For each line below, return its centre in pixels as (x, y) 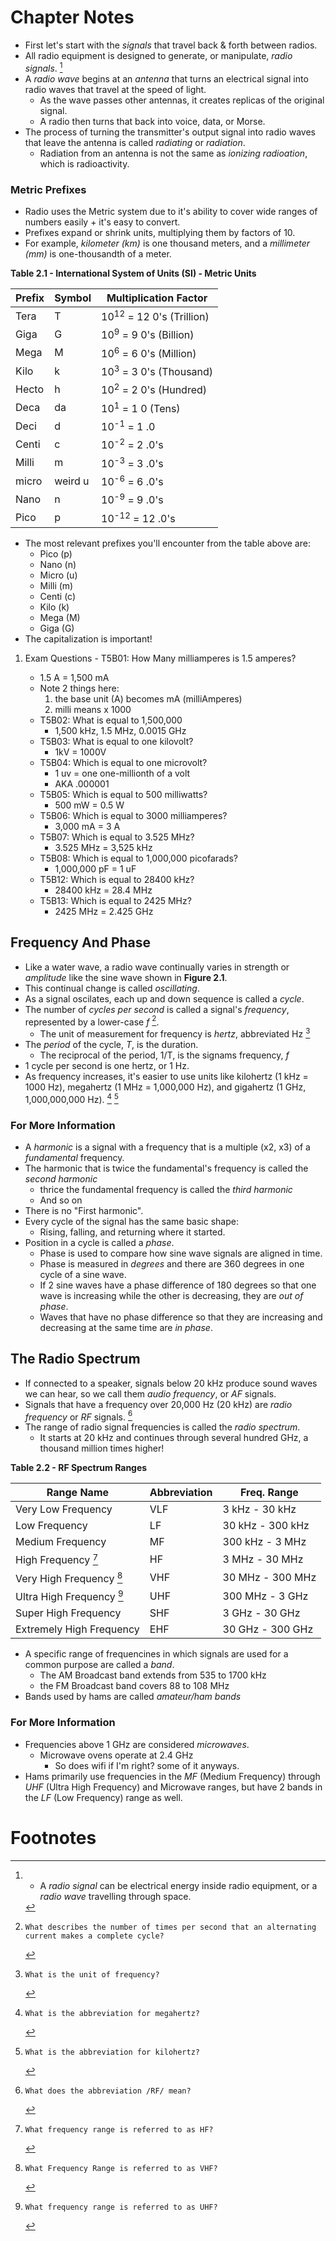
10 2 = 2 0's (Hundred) (154, 389)
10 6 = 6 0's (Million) (149, 352)
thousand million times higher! (102, 1448)
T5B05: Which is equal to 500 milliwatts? (123, 794)
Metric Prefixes (48, 189)
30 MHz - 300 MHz (269, 1578)
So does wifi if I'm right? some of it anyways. (147, 1765)
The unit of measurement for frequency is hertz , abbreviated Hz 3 (175, 1033)
